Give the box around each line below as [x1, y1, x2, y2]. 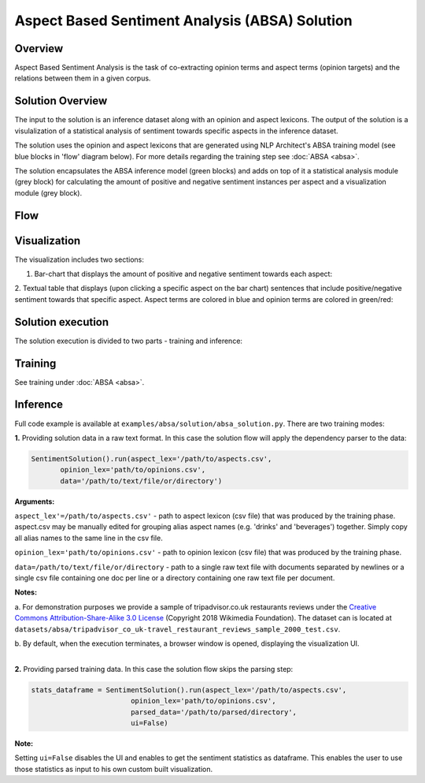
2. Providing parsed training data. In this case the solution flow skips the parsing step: [14, 664, 294, 673]
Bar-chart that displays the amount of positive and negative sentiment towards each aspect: [34, 269, 333, 279]
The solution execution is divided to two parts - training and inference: [14, 336, 243, 345]
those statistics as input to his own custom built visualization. [14, 764, 213, 774]
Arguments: [14, 497, 55, 506]
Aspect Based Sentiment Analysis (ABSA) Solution [14, 12, 353, 29]
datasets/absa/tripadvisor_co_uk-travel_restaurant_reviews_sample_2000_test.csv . [14, 624, 341, 634]
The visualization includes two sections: [14, 255, 145, 264]
